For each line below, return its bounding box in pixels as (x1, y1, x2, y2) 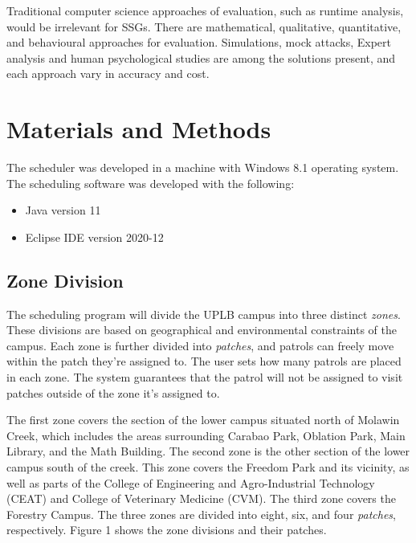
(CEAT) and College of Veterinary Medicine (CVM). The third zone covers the (6, 490, 396, 507)
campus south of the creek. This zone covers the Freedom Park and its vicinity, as (6, 459, 410, 476)
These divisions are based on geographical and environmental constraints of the (6, 321, 397, 338)
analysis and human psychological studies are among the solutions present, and (6, 49, 396, 66)
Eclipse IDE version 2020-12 (25, 228, 164, 245)
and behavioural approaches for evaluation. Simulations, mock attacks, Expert (6, 34, 391, 51)
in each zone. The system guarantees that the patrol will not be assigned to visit (6, 369, 403, 386)
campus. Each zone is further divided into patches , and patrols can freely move (6, 337, 394, 353)
